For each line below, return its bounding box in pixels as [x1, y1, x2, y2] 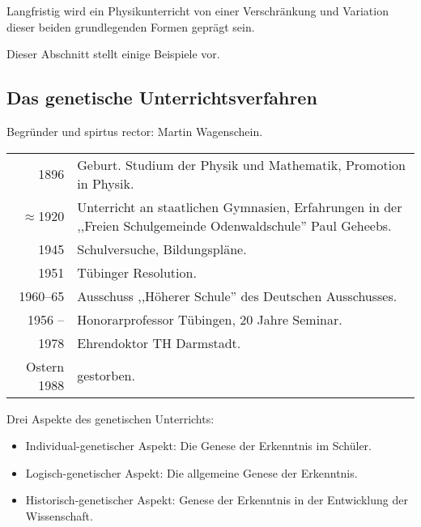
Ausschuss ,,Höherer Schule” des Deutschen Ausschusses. [77, 286, 398, 305]
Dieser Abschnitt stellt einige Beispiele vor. [6, 45, 220, 62]
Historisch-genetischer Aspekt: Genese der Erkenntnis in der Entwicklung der [25, 491, 408, 508]
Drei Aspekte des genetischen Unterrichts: [6, 410, 215, 427]
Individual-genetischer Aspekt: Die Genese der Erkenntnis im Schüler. [25, 437, 372, 454]
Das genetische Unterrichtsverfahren [6, 85, 317, 110]
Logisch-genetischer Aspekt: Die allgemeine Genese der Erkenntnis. [25, 464, 358, 481]
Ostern [25, 356, 65, 376]
